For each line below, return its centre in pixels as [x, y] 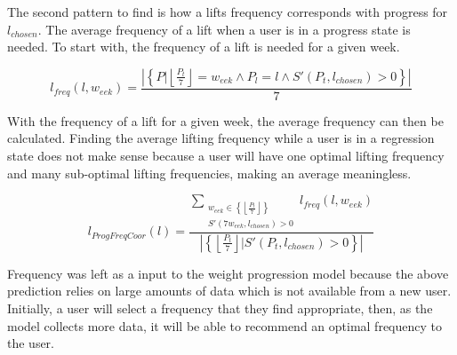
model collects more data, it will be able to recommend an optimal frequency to [224, 325]
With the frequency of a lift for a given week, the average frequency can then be [225, 120]
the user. [31, 343]
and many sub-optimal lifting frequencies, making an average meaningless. [209, 173]
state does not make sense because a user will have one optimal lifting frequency [226, 155]
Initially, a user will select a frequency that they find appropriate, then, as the [220, 308]
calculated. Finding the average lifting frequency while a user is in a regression [221, 138]
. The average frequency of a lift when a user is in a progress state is [224, 29]
